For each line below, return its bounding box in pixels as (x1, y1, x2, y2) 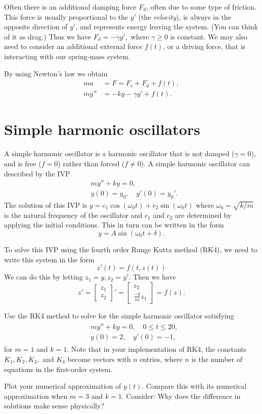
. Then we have (128, 271, 176, 282)
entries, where (140, 354, 183, 364)
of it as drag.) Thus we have (4, 31, 92, 41)
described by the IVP (4, 168, 70, 178)
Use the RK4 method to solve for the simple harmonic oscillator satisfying (4, 310, 234, 320)
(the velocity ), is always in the (138, 11, 231, 22)
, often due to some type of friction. (146, 2, 256, 12)
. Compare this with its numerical (142, 381, 247, 391)
